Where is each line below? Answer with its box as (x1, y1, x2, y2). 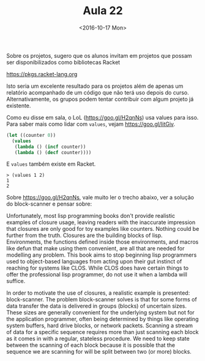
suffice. (6, 278, 26, 285)
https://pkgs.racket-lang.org (6, 70, 78, 77)
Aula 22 (82, 4, 124, 18)
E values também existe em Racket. (6, 160, 96, 168)
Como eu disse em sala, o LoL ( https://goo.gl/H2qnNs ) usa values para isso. (6, 114, 199, 121)
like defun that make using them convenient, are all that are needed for (6, 245, 185, 252)
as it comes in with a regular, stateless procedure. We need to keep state (6, 335, 190, 343)
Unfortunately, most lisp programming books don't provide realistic (6, 212, 176, 220)
